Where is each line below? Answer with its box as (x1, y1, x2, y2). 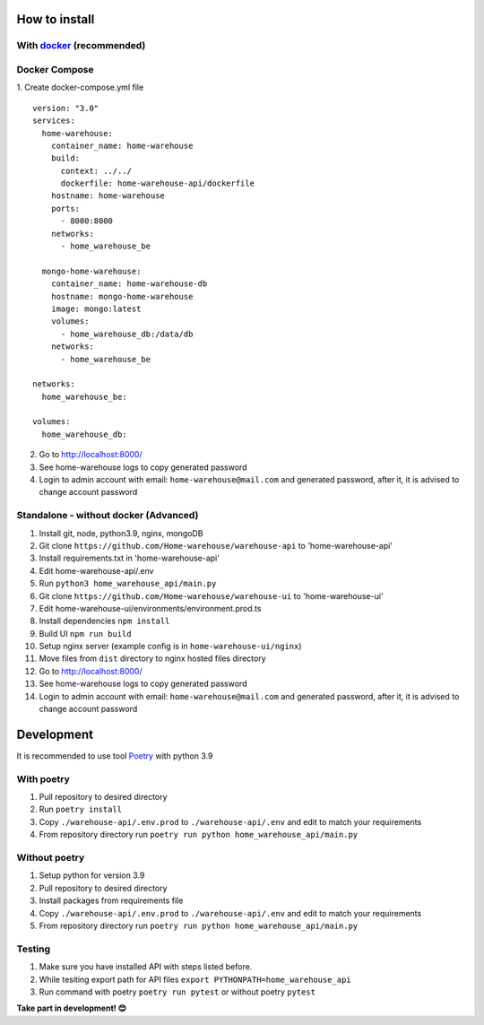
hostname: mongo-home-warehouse (50, 291, 194, 301)
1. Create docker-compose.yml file (16, 82, 144, 93)
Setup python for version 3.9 (39, 870, 145, 881)
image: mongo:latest (50, 303, 142, 314)
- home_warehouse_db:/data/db (60, 328, 194, 339)
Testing (16, 942, 51, 955)
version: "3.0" (32, 103, 99, 113)
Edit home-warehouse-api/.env (39, 565, 154, 576)
